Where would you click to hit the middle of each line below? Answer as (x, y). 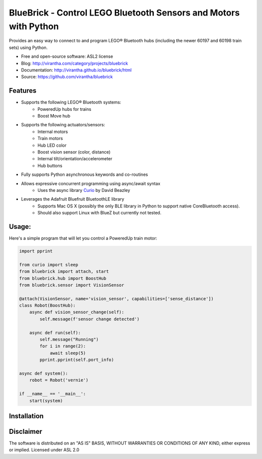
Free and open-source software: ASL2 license (67, 56)
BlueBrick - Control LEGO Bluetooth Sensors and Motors (124, 13)
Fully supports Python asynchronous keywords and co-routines (84, 174)
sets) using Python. (28, 47)
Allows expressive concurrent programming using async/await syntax (91, 183)
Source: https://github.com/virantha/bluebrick (67, 77)
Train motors (50, 138)
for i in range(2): (63, 346)
